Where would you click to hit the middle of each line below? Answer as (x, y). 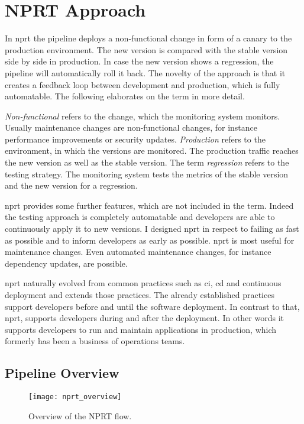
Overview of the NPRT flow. (80, 415)
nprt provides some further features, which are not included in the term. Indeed (149, 205)
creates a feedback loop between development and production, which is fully (143, 84)
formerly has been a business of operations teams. (95, 341)
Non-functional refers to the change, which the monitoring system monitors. (143, 116)
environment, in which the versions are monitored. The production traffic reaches (152, 150)
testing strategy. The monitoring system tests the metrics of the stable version (147, 174)
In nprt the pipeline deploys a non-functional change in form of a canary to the (148, 38)
